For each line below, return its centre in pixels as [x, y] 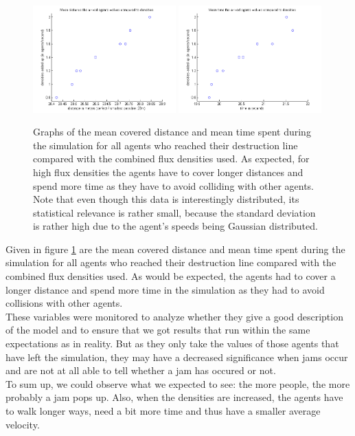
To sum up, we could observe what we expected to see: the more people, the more [178, 383]
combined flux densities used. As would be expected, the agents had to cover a [171, 276]
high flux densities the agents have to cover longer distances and [168, 172]
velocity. [23, 424]
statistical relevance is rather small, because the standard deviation [174, 212]
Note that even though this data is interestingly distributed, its [166, 199]
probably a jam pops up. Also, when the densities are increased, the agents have [174, 397]
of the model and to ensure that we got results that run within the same [158, 330]
